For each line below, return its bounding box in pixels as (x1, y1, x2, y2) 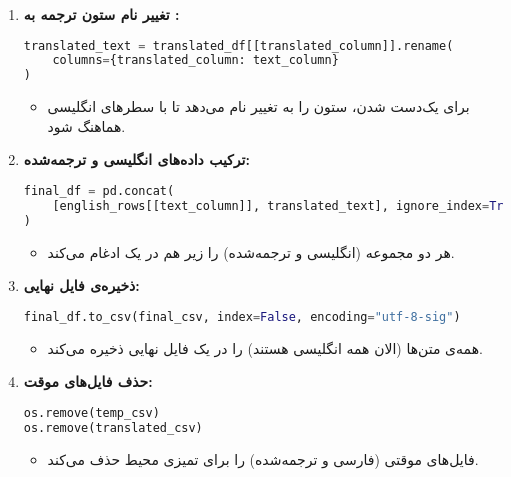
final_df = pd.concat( (23, 184, 175, 198)
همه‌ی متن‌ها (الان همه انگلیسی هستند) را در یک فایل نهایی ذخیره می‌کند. (47, 337, 483, 358)
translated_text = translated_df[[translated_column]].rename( (23, 38, 454, 53)
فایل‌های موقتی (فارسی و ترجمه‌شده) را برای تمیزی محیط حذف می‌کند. (47, 448, 479, 469)
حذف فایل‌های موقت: (23, 371, 153, 392)
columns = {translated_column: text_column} (52, 53, 339, 68)
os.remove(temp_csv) (23, 405, 160, 420)
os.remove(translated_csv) (23, 420, 203, 435)
